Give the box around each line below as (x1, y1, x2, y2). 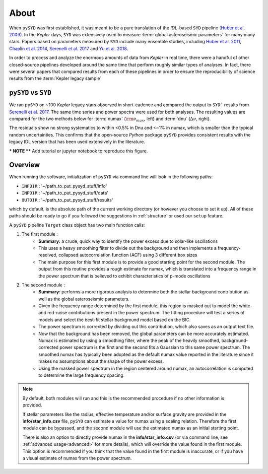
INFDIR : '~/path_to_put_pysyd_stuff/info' (21, 183, 107, 189)
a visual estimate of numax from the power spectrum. (22, 455, 132, 461)
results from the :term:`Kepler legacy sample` (9, 75, 102, 81)
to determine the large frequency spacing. (38, 372, 125, 378)
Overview (9, 161, 40, 169)
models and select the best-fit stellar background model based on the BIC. (38, 317, 191, 323)
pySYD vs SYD (9, 88, 52, 97)
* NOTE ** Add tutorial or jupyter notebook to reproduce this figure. (9, 148, 148, 154)
